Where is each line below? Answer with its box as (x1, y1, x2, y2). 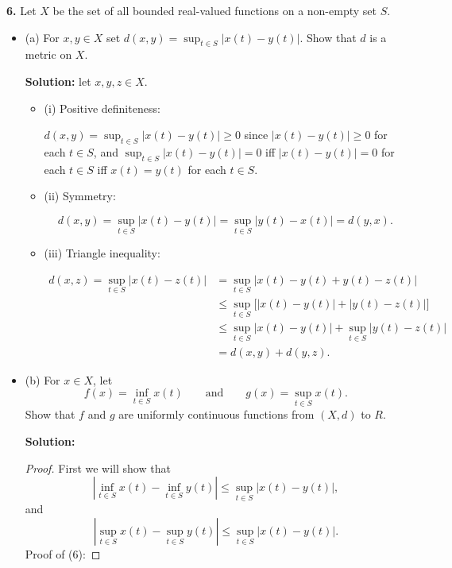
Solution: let (25, 72, 91, 89)
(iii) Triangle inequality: (44, 245, 160, 261)
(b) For (25, 371, 60, 388)
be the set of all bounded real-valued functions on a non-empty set (52, 2, 377, 18)
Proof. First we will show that (25, 459, 171, 476)
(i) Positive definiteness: (44, 99, 160, 116)
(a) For (25, 29, 60, 45)
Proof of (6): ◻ (25, 545, 101, 562)
